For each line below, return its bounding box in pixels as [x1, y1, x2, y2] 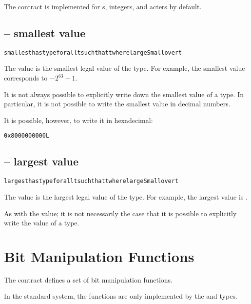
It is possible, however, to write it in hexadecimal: [4, 115, 153, 125]
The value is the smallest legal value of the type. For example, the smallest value [4, 63, 245, 73]
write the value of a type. [4, 218, 79, 228]
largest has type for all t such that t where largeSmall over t [4, 178, 179, 185]
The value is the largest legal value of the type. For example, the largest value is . [4, 191, 248, 202]
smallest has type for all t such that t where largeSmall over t [4, 49, 182, 56]
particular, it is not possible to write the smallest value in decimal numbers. [4, 99, 231, 109]
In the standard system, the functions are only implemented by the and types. [4, 291, 237, 301]
